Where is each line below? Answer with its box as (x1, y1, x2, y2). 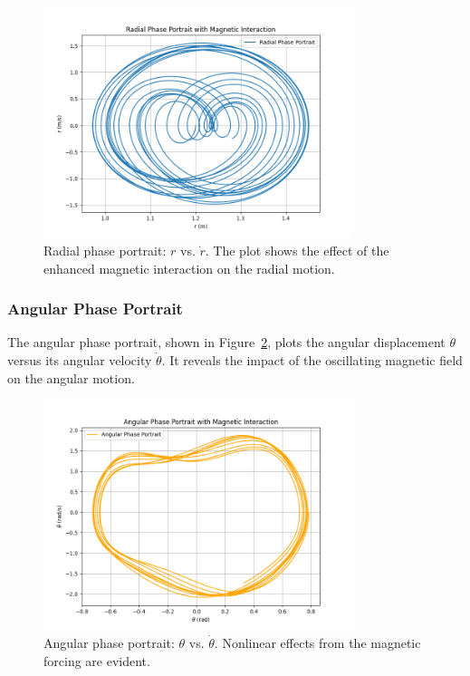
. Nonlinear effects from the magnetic (214, 633, 421, 652)
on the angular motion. (7, 368, 135, 387)
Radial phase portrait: (43, 240, 167, 259)
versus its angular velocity (7, 350, 152, 369)
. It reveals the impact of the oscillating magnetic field (161, 350, 463, 369)
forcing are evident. (43, 651, 150, 670)
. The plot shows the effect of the (205, 240, 389, 259)
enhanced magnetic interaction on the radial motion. (43, 258, 335, 277)
